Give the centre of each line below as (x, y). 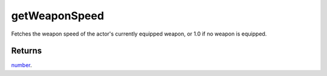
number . (21, 65)
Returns (27, 51)
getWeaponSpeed (58, 16)
